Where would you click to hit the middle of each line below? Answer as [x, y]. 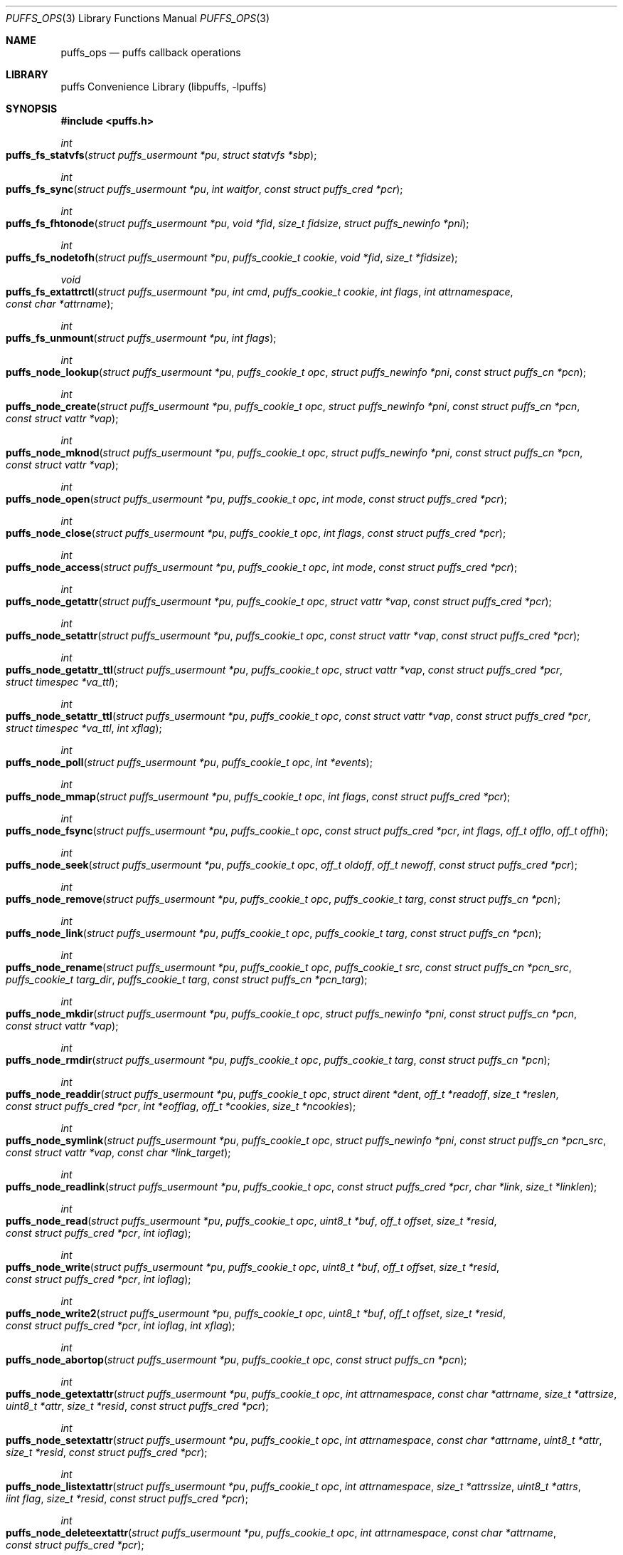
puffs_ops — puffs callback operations [151, 52]
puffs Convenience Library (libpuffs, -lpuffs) [164, 87]
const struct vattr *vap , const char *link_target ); [118, 1152]
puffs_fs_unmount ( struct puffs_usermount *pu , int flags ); [141, 338]
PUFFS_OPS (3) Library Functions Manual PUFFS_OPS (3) [138, 18]
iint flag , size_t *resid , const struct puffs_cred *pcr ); [127, 1498]
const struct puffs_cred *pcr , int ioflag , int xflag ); [121, 1325]
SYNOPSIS [32, 109]
